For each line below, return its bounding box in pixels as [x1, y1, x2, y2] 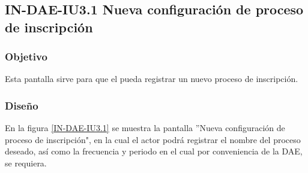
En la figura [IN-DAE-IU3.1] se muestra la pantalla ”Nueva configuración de [5, 122, 285, 134]
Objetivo [5, 49, 47, 64]
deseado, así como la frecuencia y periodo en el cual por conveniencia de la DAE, [5, 145, 303, 157]
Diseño [5, 98, 38, 113]
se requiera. [5, 156, 47, 169]
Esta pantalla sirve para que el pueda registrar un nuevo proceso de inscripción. [5, 72, 298, 85]
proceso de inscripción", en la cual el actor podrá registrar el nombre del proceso [5, 133, 301, 145]
